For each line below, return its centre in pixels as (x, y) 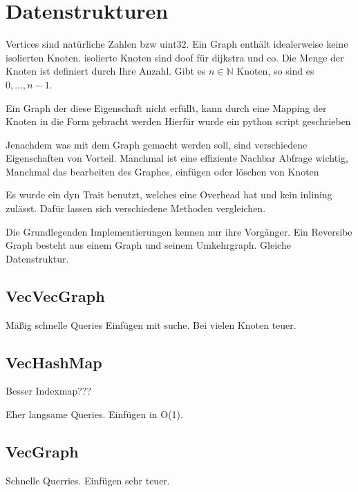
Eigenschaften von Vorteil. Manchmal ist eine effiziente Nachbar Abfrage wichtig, (177, 158)
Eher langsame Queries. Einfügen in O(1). (94, 414)
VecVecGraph (55, 295)
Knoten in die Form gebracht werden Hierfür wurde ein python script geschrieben (178, 121)
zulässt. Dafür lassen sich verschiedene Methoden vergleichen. (136, 208)
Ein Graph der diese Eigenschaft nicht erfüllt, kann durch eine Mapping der (166, 107)
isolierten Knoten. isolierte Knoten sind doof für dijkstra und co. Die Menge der (175, 57)
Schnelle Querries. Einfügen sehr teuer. (88, 480)
